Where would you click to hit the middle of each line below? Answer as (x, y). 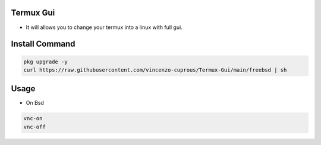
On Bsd (35, 103)
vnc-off (34, 127)
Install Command (43, 44)
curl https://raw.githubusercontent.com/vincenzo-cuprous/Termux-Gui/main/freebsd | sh (155, 70)
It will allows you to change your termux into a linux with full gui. (104, 27)
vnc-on (33, 119)
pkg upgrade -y (45, 62)
